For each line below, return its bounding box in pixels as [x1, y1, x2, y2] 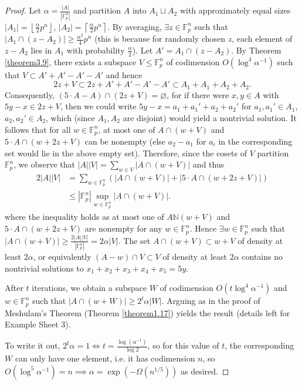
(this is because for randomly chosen [94, 32, 226, 45]
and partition [73, 4, 121, 16]
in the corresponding [218, 135, 293, 148]
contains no [242, 250, 283, 263]
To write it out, [5, 339, 60, 351]
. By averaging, [107, 20, 162, 32]
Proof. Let [5, 4, 41, 16]
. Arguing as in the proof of [161, 294, 260, 307]
